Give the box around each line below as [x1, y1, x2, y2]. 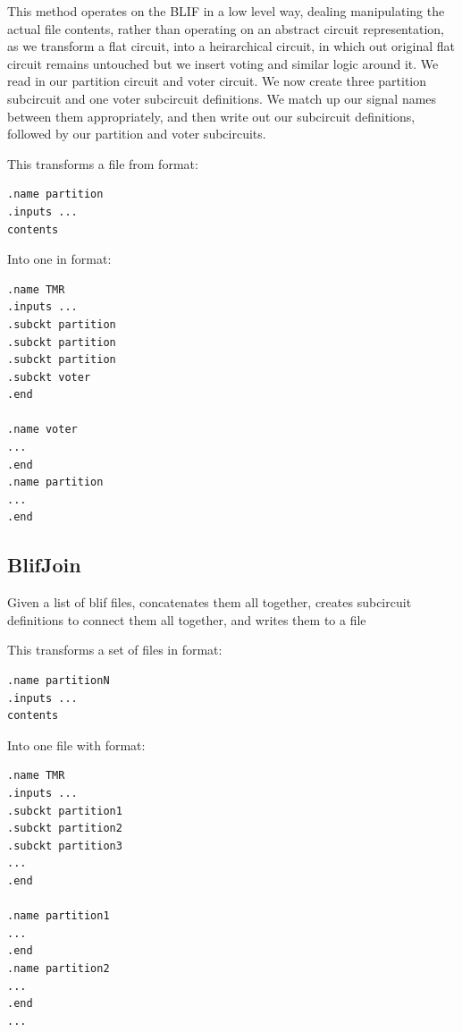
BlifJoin [7, 551, 81, 579]
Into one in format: [7, 250, 112, 268]
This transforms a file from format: [7, 154, 198, 173]
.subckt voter [7, 370, 91, 384]
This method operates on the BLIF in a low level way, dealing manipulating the [7, 2, 445, 20]
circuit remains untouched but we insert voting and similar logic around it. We [7, 54, 439, 72]
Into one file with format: [7, 735, 146, 754]
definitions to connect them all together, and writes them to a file [7, 610, 366, 629]
